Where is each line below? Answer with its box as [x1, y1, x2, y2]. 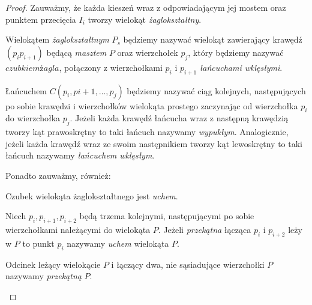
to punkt [22, 237, 55, 249]
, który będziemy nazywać [188, 46, 284, 58]
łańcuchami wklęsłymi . [199, 61, 283, 73]
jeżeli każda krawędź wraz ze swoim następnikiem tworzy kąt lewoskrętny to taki [5, 137, 302, 149]
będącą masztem [46, 46, 107, 58]
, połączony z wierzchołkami [59, 61, 163, 73]
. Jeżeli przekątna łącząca [158, 223, 251, 235]
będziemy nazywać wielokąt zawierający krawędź [123, 33, 302, 46]
